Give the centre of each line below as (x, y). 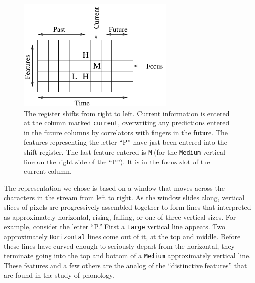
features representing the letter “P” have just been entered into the (126, 142)
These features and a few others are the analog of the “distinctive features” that (126, 265)
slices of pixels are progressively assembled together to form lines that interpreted (127, 207)
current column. (48, 171)
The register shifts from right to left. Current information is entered (127, 113)
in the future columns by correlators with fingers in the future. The (126, 132)
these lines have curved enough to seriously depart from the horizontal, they (120, 246)
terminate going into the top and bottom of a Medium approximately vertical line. (127, 256)
